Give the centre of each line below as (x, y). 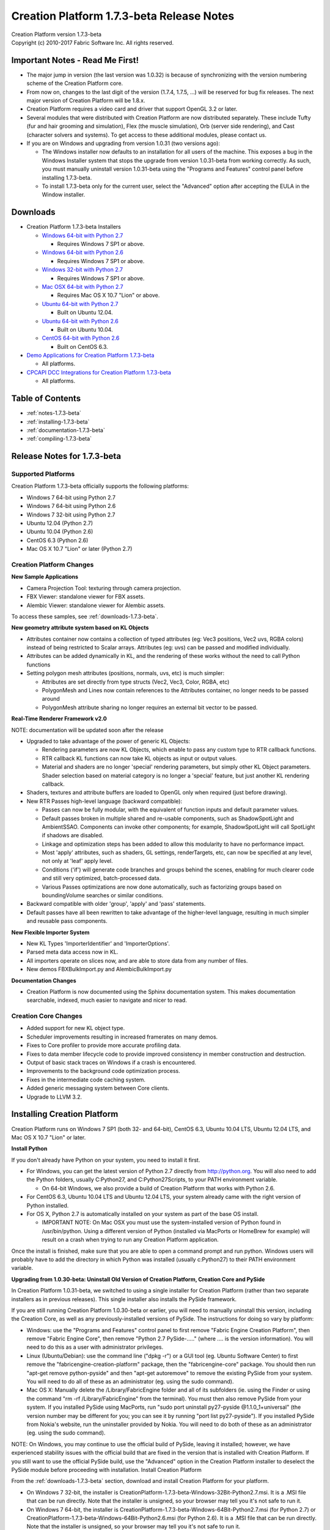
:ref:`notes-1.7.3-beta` (54, 413)
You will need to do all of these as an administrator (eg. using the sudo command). (130, 1382)
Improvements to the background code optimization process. (103, 1071)
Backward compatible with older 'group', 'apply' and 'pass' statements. (116, 904)
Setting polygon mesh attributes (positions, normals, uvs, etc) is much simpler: (126, 673)
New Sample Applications (45, 577)
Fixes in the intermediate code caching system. (86, 1080)
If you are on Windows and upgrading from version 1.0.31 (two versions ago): (123, 143)
